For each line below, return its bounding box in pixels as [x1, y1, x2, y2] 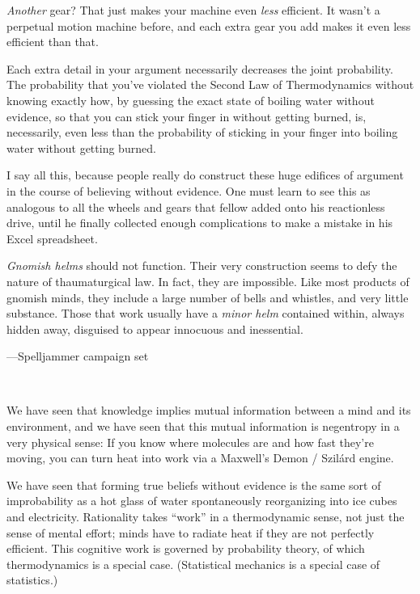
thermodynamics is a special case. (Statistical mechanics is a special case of [6, 555, 380, 572]
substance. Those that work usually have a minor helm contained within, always [6, 305, 405, 322]
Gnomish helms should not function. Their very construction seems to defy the [6, 257, 397, 274]
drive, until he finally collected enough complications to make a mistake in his [6, 214, 393, 231]
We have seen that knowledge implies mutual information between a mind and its [6, 402, 411, 419]
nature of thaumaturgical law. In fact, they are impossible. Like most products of [6, 272, 409, 289]
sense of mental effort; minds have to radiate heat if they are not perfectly [6, 524, 375, 541]
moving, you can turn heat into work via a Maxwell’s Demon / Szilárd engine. [6, 449, 394, 466]
